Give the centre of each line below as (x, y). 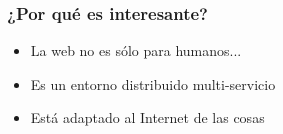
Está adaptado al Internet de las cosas (147, 117)
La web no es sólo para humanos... (136, 50)
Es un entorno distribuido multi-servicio (153, 83)
